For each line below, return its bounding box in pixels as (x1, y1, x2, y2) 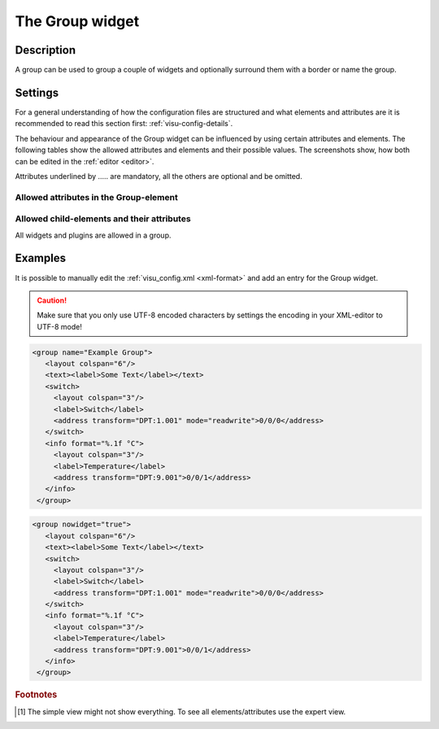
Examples (15, 251, 67, 265)
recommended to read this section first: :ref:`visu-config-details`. (15, 119, 233, 129)
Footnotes (15, 689, 58, 701)
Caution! (37, 295, 67, 305)
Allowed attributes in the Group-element (15, 191, 178, 203)
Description (15, 43, 76, 57)
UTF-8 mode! (37, 321, 83, 331)
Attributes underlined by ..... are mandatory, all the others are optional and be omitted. (15, 171, 302, 181)
